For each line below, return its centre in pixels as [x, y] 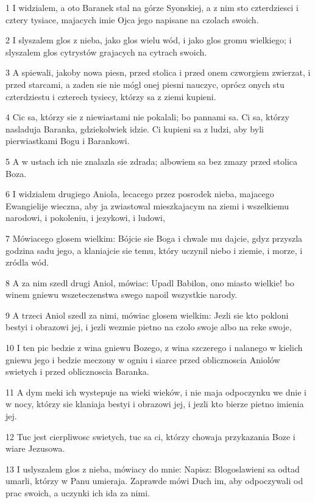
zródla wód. [27, 262]
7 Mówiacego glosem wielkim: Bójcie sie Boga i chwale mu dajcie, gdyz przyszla [154, 238]
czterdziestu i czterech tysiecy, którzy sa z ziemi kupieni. [111, 96]
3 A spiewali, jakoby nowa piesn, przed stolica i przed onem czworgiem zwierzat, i [158, 72]
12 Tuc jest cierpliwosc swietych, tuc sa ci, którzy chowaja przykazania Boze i [150, 436]
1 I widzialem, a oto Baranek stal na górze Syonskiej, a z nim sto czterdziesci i [152, 7]
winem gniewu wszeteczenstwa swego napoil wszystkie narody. [122, 295]
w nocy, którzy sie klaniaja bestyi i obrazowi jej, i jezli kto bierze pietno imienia [155, 404]
